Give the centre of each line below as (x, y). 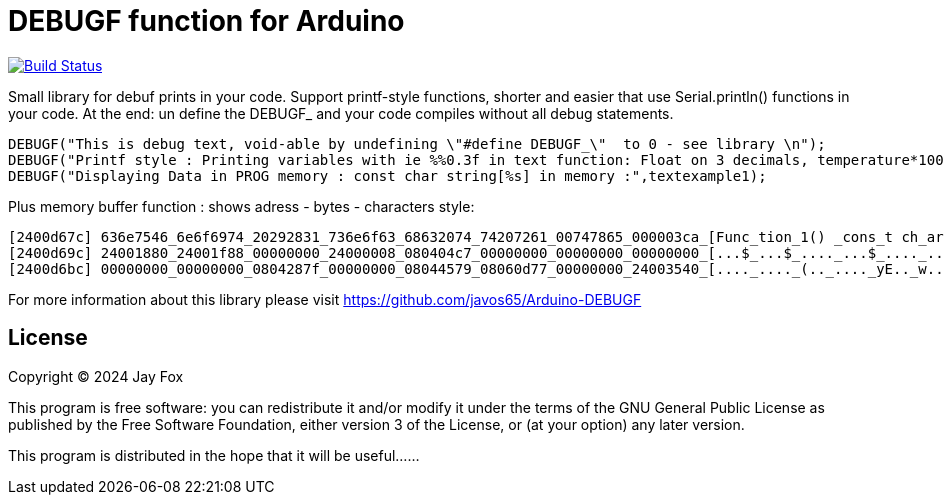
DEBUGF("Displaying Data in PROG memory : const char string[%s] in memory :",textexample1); (387, 175)
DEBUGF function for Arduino (206, 21)
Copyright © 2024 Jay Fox (96, 376)
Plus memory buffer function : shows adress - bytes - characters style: (241, 206)
